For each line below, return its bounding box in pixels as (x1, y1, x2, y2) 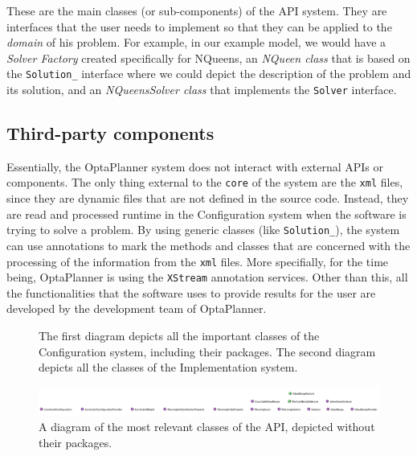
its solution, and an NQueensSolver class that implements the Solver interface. (6, 81, 397, 98)
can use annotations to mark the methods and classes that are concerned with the (6, 236, 411, 253)
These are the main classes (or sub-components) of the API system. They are (6, 2, 387, 18)
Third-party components (6, 121, 215, 146)
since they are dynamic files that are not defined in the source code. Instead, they (6, 190, 409, 207)
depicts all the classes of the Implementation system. (39, 359, 298, 376)
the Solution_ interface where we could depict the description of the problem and (6, 65, 411, 82)
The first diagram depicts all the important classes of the (39, 327, 320, 344)
